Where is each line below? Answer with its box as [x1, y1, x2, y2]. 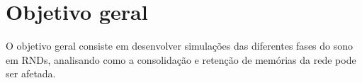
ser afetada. [6, 66, 56, 81]
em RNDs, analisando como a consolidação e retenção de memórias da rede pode [6, 52, 356, 67]
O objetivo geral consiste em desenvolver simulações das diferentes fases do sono [6, 38, 353, 53]
